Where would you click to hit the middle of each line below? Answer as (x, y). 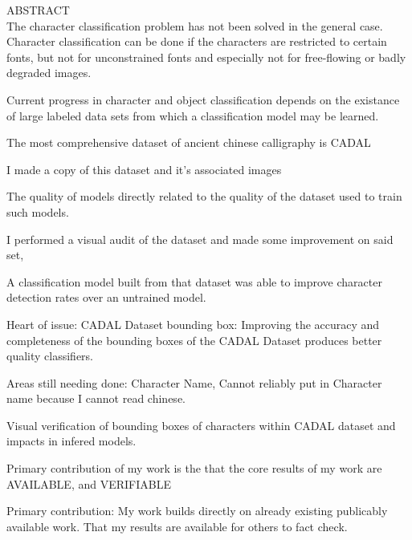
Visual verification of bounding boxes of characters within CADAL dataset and (201, 425)
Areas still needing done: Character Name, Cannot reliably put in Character (194, 382)
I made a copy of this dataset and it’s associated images (144, 169)
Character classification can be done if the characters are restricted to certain (197, 41)
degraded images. (49, 73)
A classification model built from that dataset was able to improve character (194, 281)
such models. (38, 211)
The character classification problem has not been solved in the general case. (195, 25)
